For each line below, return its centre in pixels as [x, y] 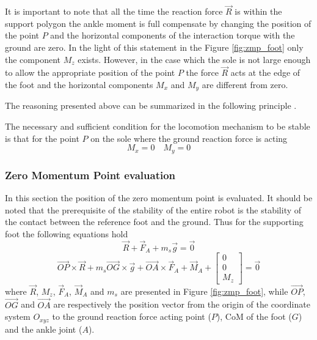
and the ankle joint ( [44, 329]
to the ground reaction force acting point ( [132, 316]
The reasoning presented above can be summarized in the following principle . [151, 105]
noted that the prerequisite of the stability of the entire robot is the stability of [153, 209]
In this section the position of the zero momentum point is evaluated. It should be [159, 197]
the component [33, 59]
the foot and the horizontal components [79, 84]
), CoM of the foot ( [254, 316]
